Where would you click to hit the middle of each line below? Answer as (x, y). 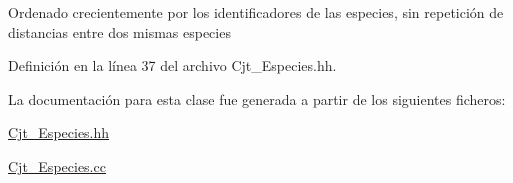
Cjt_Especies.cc (57, 165)
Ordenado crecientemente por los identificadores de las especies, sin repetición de (256, 12)
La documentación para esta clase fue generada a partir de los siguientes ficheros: (257, 98)
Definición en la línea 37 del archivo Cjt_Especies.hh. (172, 65)
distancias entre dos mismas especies (119, 31)
